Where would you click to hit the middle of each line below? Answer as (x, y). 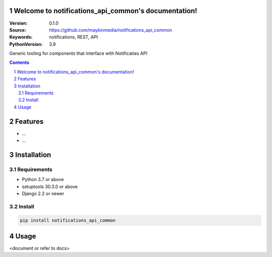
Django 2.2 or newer (43, 194)
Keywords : (21, 37)
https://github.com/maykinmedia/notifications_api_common (111, 30)
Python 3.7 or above (43, 180)
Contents (19, 62)
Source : (18, 30)
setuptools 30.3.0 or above (50, 187)
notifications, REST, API (74, 37)
